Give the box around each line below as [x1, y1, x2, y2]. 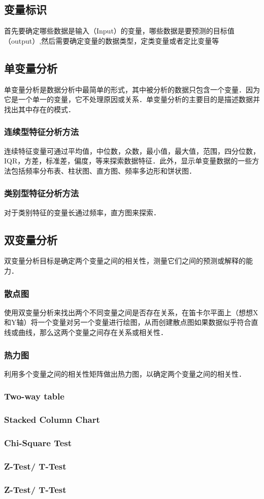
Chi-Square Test [4, 437, 72, 449]
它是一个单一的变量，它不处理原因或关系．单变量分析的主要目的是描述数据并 [4, 94, 260, 105]
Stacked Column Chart [4, 413, 100, 426]
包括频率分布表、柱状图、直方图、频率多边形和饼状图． [11, 165, 196, 176]
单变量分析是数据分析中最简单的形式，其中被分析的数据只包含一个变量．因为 [4, 84, 260, 94]
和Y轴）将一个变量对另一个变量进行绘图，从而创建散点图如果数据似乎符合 [4, 317, 251, 327]
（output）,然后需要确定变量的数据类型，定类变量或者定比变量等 [4, 35, 219, 46]
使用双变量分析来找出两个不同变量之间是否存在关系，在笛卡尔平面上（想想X [4, 307, 258, 317]
